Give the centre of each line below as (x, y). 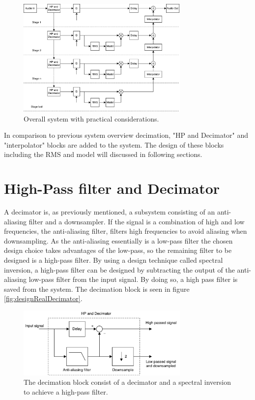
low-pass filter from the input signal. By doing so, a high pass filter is (133, 279)
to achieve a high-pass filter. (66, 391)
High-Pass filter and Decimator (112, 188)
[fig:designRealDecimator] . (43, 298)
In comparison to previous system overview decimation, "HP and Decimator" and (126, 135)
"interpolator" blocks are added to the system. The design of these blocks (114, 144)
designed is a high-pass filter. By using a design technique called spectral (113, 260)
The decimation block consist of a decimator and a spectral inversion (127, 382)
